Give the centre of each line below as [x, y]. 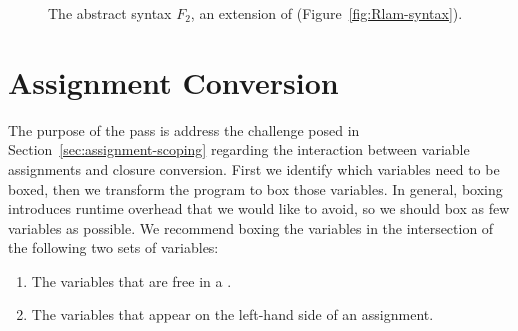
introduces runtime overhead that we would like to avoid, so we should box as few [259, 208]
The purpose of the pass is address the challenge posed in [184, 129]
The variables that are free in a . [131, 280]
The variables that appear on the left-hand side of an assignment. [232, 314]
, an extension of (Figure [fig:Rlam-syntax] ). [326, 13]
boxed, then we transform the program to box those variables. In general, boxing [255, 188]
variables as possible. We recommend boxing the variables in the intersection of [251, 227]
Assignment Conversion [173, 81]
